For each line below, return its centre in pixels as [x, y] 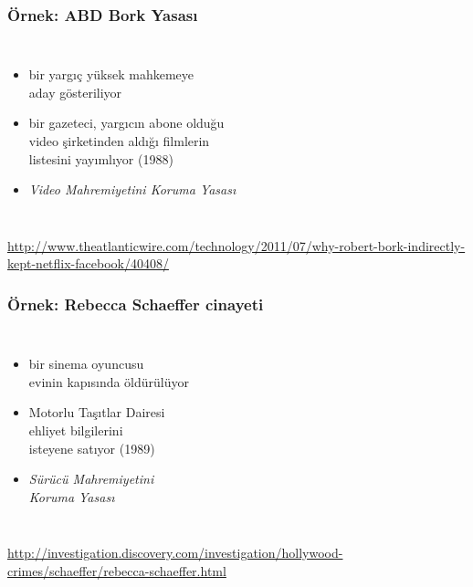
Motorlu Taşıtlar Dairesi [97, 412]
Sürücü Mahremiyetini [91, 479]
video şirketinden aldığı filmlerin [119, 141]
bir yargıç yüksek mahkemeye [111, 74]
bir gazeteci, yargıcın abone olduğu [126, 123]
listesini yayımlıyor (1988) [101, 158]
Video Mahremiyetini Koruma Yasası [132, 189]
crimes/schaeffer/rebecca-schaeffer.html [117, 570]
